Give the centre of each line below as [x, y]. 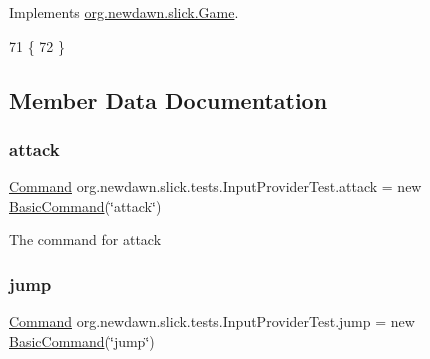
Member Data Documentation [168, 99]
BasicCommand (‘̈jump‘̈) [82, 340]
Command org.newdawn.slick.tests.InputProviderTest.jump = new [212, 321]
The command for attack [85, 239]
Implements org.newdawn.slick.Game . [124, 12]
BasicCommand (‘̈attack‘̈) [85, 205]
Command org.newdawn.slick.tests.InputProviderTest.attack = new [215, 186]
